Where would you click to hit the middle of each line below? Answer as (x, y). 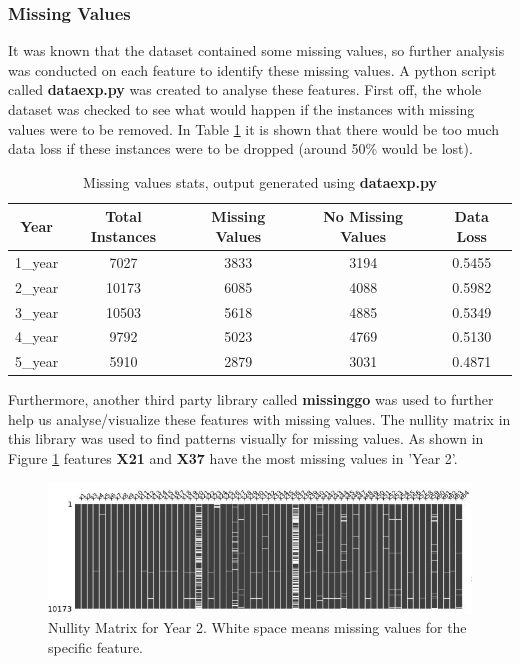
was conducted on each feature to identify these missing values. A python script (252, 69)
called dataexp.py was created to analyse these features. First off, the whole (245, 89)
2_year (37, 286)
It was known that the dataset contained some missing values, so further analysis (256, 50)
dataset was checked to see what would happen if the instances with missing (241, 109)
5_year (37, 361)
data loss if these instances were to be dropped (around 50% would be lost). (240, 148)
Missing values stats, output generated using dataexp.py (260, 181)
